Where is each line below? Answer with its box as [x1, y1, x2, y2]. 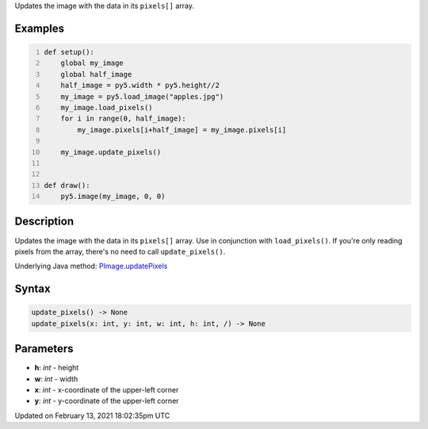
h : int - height [34, 363, 79, 373]
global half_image [60, 70, 132, 79]
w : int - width [34, 373, 78, 384]
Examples [14, 21, 65, 35]
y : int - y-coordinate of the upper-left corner [34, 396, 179, 406]
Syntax [14, 282, 51, 296]
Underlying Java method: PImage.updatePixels [14, 262, 168, 271]
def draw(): [44, 181, 90, 190]
